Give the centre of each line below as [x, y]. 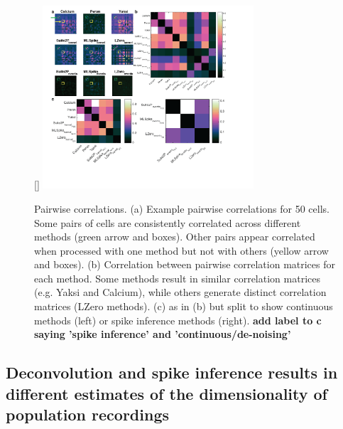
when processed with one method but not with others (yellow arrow [181, 250]
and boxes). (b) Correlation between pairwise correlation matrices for [185, 264]
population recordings [87, 414]
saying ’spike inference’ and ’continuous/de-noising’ [163, 334]
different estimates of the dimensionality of [167, 393]
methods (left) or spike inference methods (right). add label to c [178, 320]
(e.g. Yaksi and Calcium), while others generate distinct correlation [180, 292]
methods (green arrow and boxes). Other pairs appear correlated [175, 237]
